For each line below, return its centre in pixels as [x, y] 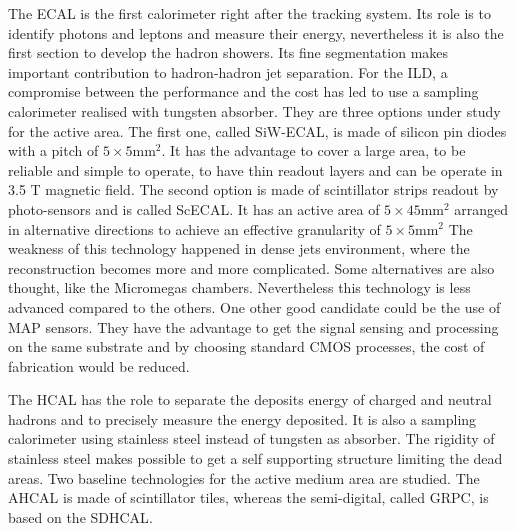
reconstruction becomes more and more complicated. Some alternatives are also [251, 267]
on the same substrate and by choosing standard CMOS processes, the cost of [246, 346]
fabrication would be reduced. [99, 365]
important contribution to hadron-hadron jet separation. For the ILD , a [228, 71]
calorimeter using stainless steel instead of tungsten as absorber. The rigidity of [251, 438]
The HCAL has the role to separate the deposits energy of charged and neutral [250, 399]
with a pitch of [53, 150]
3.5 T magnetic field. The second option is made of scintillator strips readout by [253, 189]
